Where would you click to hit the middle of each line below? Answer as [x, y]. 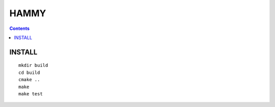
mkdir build [33, 65]
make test [31, 94]
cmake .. [29, 80]
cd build [29, 73]
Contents [20, 28]
